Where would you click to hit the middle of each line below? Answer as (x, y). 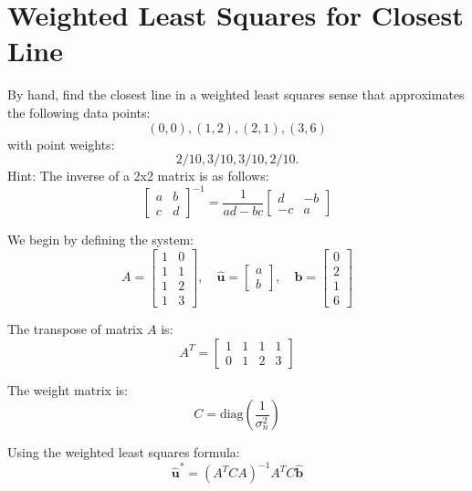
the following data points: (79, 112)
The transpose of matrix (75, 328)
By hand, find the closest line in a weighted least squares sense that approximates (236, 94)
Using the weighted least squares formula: (124, 452)
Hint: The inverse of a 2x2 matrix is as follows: (138, 176)
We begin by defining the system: (100, 240)
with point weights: (61, 144)
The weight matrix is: (68, 389)
